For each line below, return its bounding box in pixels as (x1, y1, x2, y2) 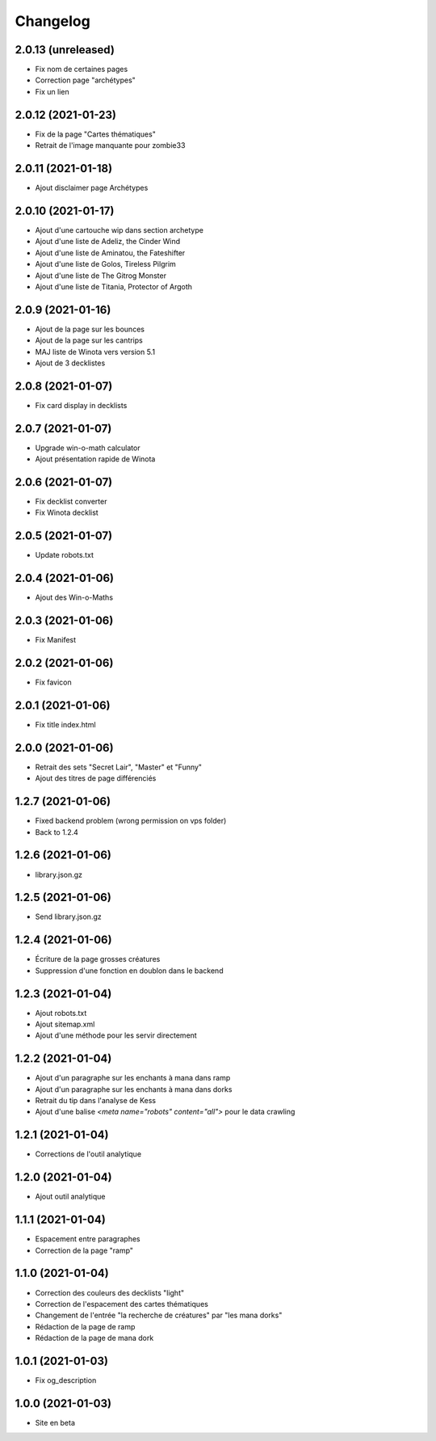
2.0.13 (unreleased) (15, 43, 115, 57)
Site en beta (35, 1418, 76, 1427)
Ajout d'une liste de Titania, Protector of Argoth (35, 281, 193, 291)
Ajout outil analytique (35, 1192, 106, 1202)
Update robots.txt (35, 550, 94, 560)
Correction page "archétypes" (35, 75, 136, 85)
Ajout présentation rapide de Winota (35, 454, 156, 464)
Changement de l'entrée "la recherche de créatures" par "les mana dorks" (35, 1310, 283, 1321)
